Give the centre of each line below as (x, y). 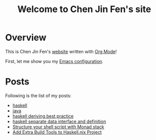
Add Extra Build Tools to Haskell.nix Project (57, 132)
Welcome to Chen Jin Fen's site (84, 9)
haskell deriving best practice (43, 116)
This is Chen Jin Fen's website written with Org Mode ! (61, 51)
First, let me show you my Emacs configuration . (54, 61)
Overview (26, 38)
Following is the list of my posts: (38, 95)
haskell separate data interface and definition (59, 121)
